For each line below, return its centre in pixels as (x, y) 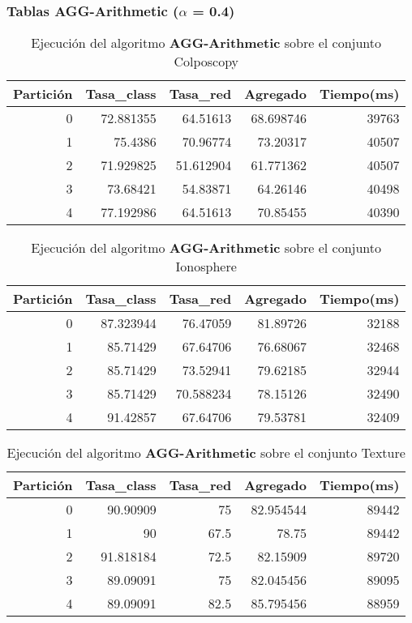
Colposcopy (206, 62)
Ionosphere (206, 267)
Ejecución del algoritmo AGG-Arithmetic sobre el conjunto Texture (206, 453)
